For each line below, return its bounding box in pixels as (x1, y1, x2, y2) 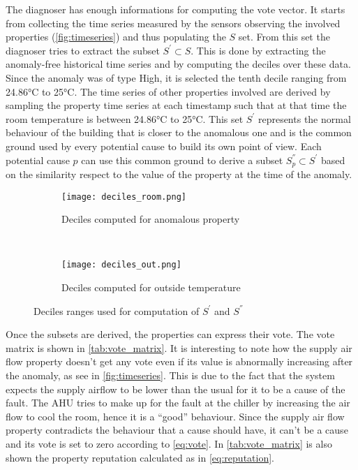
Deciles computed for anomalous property (61, 212, 240, 226)
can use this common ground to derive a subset (81, 152, 283, 167)
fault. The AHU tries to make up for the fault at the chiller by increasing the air (6, 395, 350, 410)
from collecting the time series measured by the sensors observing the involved (6, 15, 341, 30)
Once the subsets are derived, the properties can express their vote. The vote (6, 327, 335, 342)
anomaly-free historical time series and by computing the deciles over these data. (6, 57, 351, 71)
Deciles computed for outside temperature (61, 280, 241, 295)
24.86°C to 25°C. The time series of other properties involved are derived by (6, 84, 331, 98)
